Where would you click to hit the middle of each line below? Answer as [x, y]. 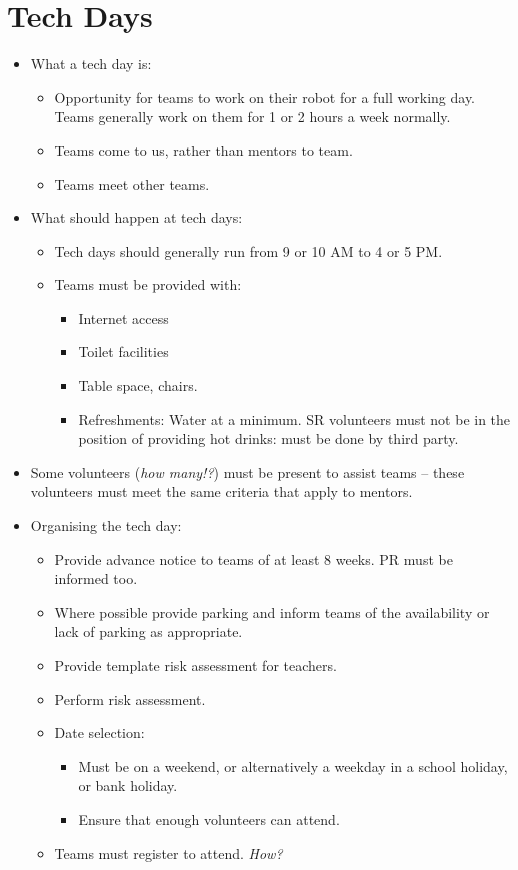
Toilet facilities [123, 351]
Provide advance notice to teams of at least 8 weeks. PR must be [253, 558]
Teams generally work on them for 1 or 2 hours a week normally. [252, 116]
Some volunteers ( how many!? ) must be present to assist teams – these [247, 471]
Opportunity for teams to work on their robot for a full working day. [265, 96]
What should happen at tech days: [136, 217]
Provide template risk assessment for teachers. [195, 665]
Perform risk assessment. [130, 698]
